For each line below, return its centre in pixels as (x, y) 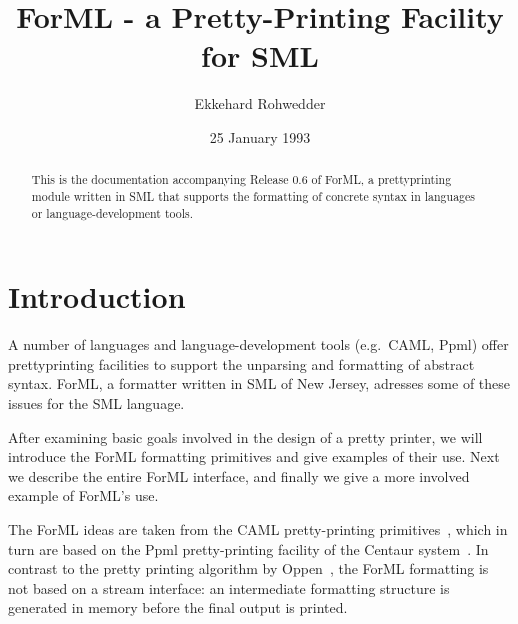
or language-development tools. (112, 212)
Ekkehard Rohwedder (260, 103)
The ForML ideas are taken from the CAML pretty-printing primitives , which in (258, 528)
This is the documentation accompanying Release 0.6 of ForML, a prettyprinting (241, 179)
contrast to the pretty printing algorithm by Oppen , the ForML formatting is (248, 568)
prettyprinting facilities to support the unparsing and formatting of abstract (241, 363)
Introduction (97, 296)
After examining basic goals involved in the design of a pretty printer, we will (245, 436)
